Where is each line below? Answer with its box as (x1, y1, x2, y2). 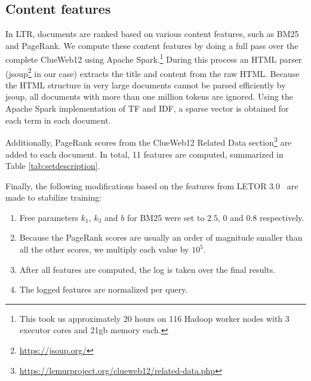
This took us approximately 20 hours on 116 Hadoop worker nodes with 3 (19, 312, 290, 324)
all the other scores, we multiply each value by (19, 243, 189, 256)
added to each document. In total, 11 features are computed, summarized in (5, 148, 284, 160)
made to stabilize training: (5, 191, 102, 204)
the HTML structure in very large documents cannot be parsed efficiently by (5, 78, 286, 91)
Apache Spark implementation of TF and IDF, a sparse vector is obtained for (5, 102, 289, 115)
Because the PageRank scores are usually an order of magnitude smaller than (19, 231, 303, 244)
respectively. (260, 211, 304, 223)
